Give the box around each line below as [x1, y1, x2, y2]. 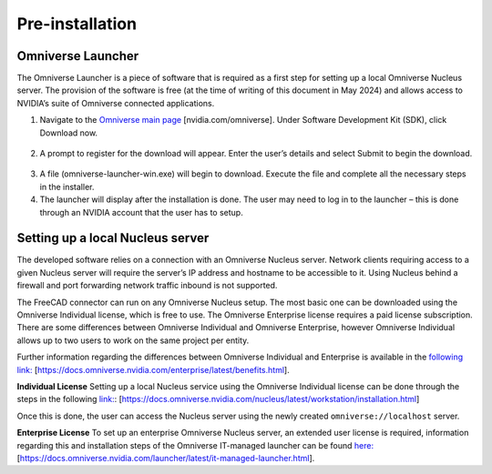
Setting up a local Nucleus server [16, 230, 210, 246]
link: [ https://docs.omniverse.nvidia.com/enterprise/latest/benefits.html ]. [16, 364, 291, 375]
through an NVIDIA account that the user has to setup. [39, 207, 243, 217]
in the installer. [39, 181, 95, 192]
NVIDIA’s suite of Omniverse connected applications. [16, 97, 215, 108]
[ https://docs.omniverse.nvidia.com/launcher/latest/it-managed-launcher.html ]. [16, 452, 315, 463]
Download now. [39, 127, 98, 138]
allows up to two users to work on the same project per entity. [16, 335, 250, 346]
